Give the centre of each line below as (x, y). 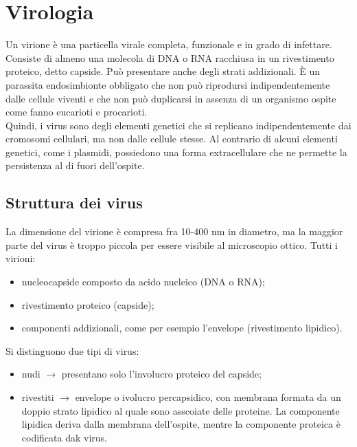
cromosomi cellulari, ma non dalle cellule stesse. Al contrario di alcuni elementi (172, 139)
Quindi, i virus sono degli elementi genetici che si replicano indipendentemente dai (178, 125)
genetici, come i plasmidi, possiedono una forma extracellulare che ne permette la (176, 152)
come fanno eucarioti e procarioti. (77, 112)
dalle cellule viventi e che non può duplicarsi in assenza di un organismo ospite (171, 98)
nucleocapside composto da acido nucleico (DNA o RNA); (143, 282)
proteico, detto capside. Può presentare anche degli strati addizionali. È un (163, 71)
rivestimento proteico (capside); (88, 304)
